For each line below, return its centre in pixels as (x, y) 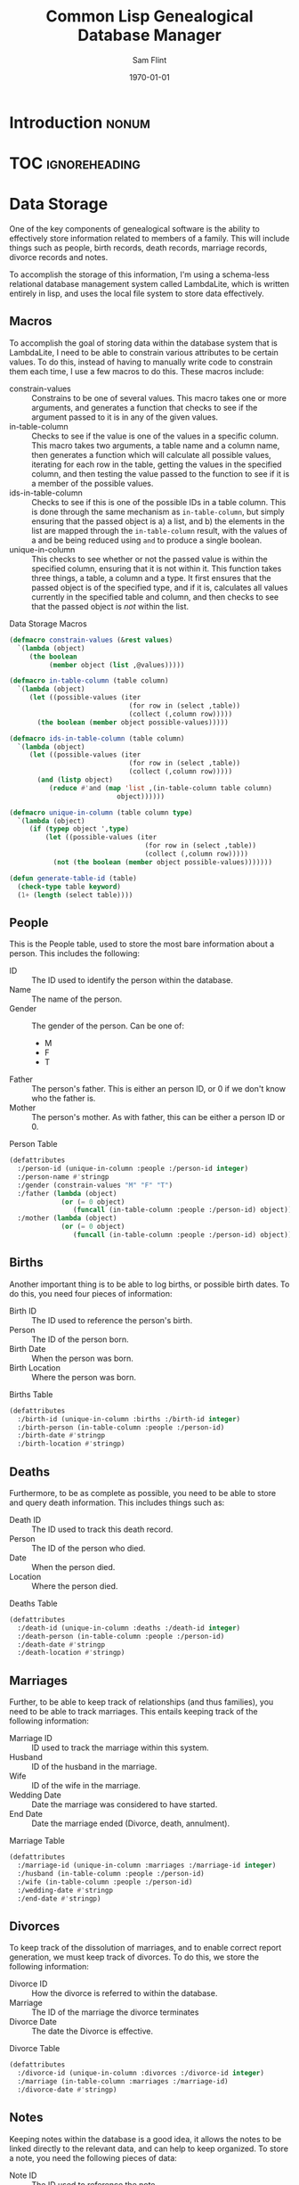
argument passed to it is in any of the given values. (125, 417)
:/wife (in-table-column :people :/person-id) (105, 1882)
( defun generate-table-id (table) (73, 878)
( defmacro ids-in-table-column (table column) (97, 738)
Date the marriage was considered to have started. (125, 1804)
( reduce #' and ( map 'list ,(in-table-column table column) (161, 788)
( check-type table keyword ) (69, 887)
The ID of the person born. (80, 1339)
